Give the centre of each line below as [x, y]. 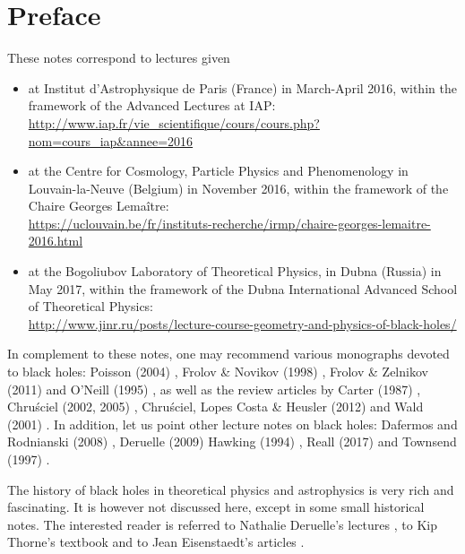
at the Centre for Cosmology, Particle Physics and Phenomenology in [218, 171]
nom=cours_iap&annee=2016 [111, 140]
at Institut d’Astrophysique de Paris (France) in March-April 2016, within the [242, 87]
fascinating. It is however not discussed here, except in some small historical [216, 507]
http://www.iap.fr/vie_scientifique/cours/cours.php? [174, 122]
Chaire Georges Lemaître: [99, 206]
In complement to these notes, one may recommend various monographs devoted [228, 354]
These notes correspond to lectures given [119, 58]
